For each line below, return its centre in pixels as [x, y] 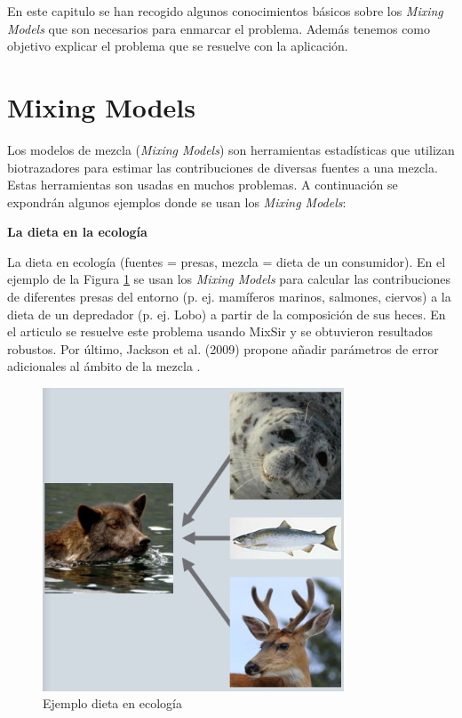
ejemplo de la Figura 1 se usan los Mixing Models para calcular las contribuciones [229, 279]
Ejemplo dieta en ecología [112, 703]
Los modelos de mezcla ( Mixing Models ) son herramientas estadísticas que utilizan [231, 149]
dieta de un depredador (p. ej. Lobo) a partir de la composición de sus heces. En [227, 314]
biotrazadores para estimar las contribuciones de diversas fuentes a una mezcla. [223, 167]
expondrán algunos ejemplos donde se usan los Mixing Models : [177, 202]
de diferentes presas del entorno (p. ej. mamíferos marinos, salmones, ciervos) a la [229, 297]
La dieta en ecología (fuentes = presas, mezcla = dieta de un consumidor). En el [227, 261]
